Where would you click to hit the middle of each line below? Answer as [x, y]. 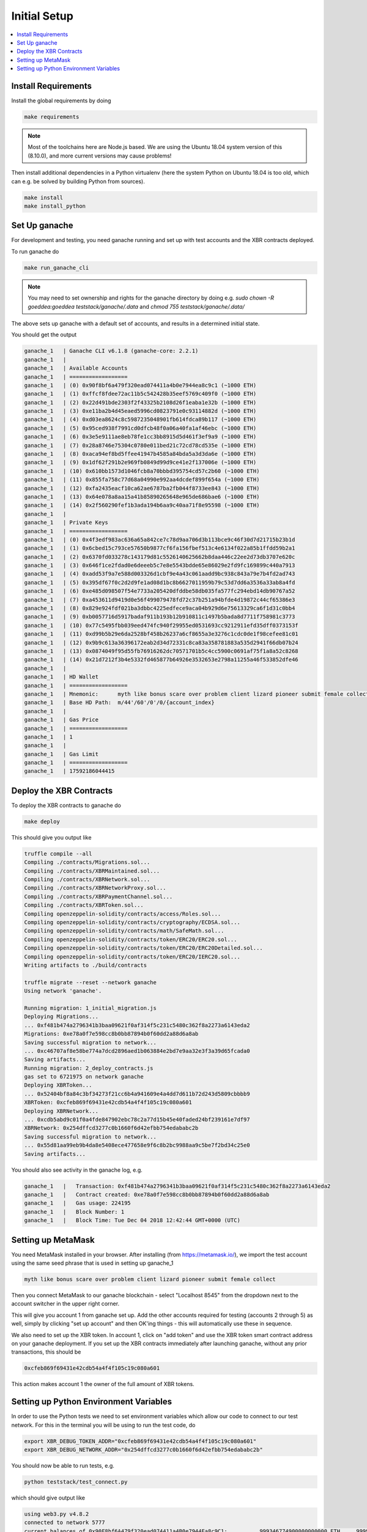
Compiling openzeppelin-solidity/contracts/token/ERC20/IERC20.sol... [132, 957]
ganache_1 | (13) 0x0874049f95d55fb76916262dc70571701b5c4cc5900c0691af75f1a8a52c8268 [161, 651]
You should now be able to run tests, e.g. [63, 1465]
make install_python [55, 206]
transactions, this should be [46, 1352]
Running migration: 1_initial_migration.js [91, 1008]
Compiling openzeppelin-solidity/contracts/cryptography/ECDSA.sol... [132, 923]
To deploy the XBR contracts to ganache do [66, 805]
